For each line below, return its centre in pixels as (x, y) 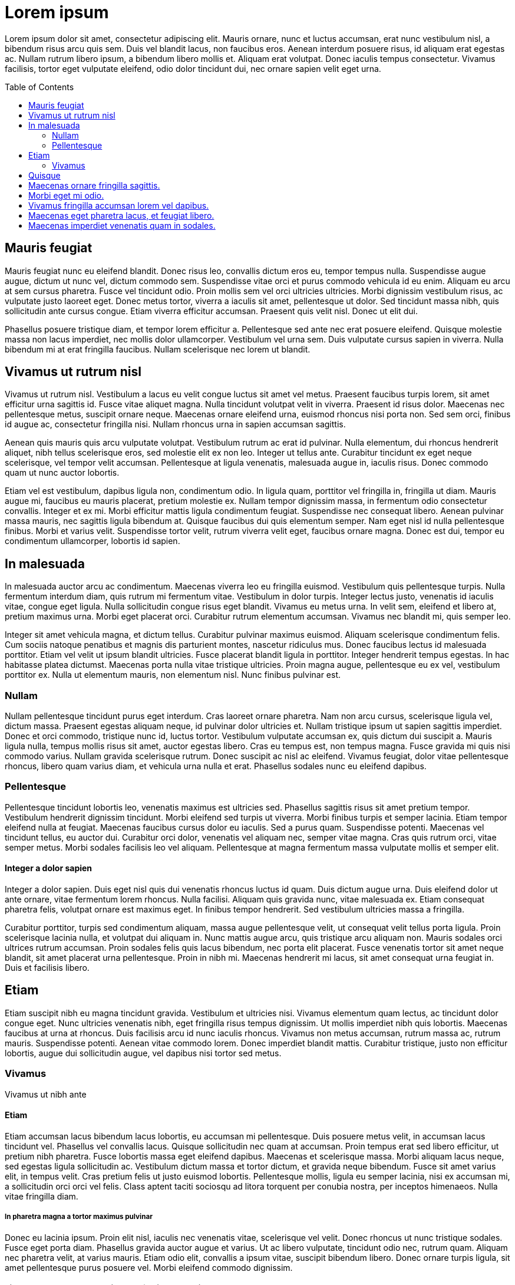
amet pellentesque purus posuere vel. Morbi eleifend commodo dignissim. (149, 1267)
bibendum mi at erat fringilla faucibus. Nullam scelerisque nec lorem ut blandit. (158, 349)
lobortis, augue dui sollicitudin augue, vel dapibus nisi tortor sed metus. (143, 1053)
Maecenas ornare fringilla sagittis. (94, 185)
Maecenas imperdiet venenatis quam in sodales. (122, 225)
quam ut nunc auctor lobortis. (62, 473)
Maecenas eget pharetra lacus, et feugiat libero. (121, 215)
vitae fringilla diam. (42, 1196)
